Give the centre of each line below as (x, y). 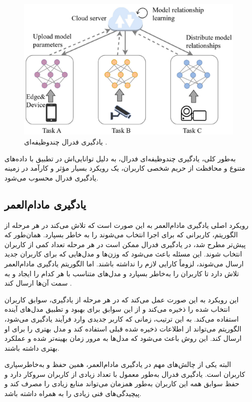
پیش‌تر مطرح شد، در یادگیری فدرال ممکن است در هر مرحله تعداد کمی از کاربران (125, 244)
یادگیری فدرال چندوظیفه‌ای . (66, 142)
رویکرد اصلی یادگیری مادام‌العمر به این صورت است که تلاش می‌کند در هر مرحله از (126, 225)
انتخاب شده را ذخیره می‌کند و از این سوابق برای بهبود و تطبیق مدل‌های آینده (117, 309)
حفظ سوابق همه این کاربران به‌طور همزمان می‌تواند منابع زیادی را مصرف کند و (122, 384)
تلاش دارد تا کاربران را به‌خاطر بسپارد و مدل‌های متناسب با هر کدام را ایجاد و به (122, 273)
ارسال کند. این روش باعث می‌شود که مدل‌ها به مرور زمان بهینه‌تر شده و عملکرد (123, 338)
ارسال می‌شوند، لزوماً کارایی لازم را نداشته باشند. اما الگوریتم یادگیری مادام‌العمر (124, 263)
